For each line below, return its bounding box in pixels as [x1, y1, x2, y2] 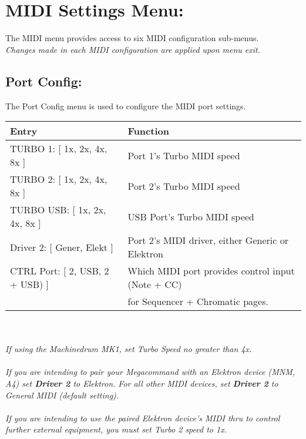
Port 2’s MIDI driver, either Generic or [127, 233, 288, 247]
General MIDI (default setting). [5, 388, 119, 401]
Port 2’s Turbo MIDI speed [127, 179, 240, 193]
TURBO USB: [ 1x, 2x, [10, 203, 106, 217]
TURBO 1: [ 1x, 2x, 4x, [10, 142, 107, 156]
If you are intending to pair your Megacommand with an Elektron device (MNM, [5, 366, 295, 378]
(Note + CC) [127, 277, 182, 291]
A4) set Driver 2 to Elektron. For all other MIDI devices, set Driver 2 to [5, 377, 278, 390]
